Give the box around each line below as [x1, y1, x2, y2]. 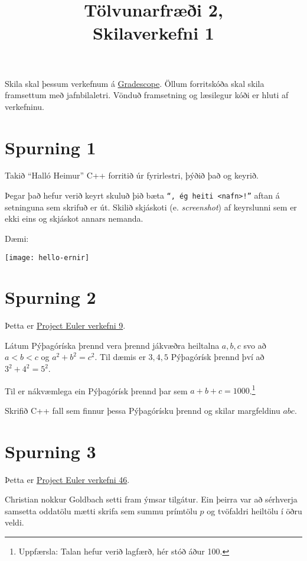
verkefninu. [5, 100, 44, 112]
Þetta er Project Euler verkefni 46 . [5, 473, 130, 485]
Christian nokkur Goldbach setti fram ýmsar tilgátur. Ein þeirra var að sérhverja [5, 493, 298, 505]
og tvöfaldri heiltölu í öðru [207, 504, 302, 517]
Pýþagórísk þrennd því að [171, 351, 264, 363]
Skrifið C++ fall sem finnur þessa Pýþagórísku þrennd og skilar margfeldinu [5, 404, 280, 416]
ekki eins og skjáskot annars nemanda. [5, 212, 143, 225]
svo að [243, 339, 266, 351]
